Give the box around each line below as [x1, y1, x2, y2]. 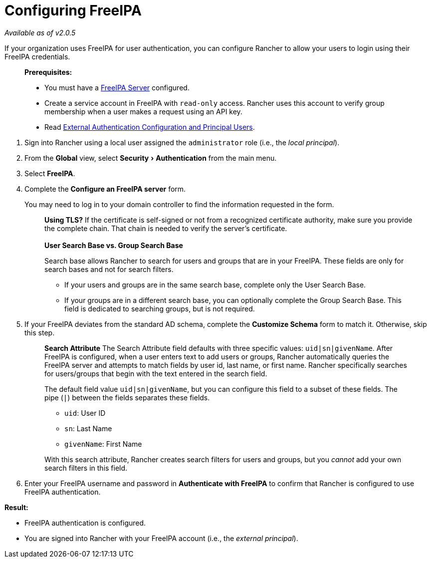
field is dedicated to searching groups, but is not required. [64, 304, 255, 313]
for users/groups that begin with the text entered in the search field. [44, 369, 267, 378]
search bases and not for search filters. [44, 265, 174, 274]
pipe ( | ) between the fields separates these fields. [44, 393, 210, 402]
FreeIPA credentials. [4, 52, 70, 61]
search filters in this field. [44, 463, 128, 472]
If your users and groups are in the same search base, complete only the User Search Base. [64, 280, 366, 289]
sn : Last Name [64, 424, 112, 433]
